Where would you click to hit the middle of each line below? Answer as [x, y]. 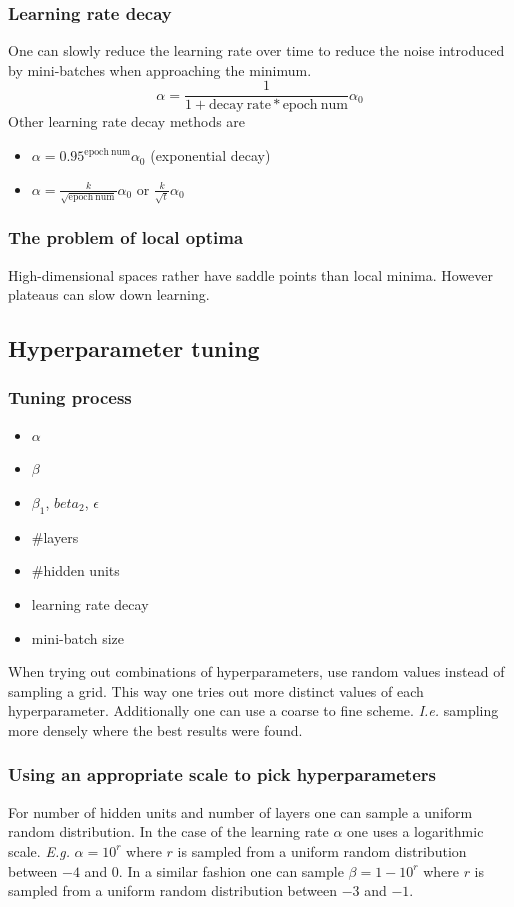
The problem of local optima [126, 237]
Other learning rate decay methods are [127, 121]
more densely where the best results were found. [155, 729]
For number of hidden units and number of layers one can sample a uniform [240, 811]
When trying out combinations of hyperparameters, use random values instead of [256, 671]
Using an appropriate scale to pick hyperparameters [222, 774]
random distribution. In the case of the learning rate [168, 831]
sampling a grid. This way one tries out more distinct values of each [216, 690]
